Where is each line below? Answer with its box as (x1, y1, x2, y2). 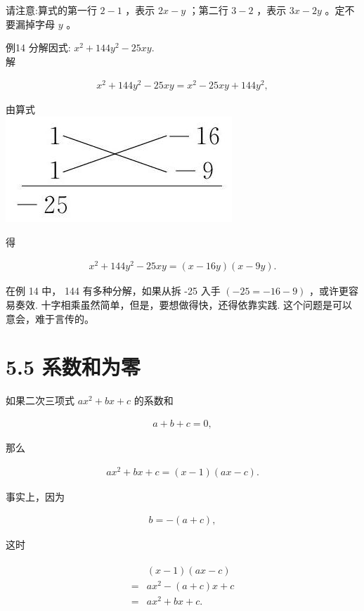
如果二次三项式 (6, 393, 74, 408)
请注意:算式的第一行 (6, 3, 97, 17)
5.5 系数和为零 (6, 352, 141, 381)
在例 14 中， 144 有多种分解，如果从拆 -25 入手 (6, 283, 221, 298)
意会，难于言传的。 (6, 311, 94, 326)
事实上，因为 (6, 489, 65, 503)
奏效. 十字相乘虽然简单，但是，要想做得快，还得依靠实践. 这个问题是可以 (15, 297, 353, 311)
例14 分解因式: (6, 40, 71, 55)
